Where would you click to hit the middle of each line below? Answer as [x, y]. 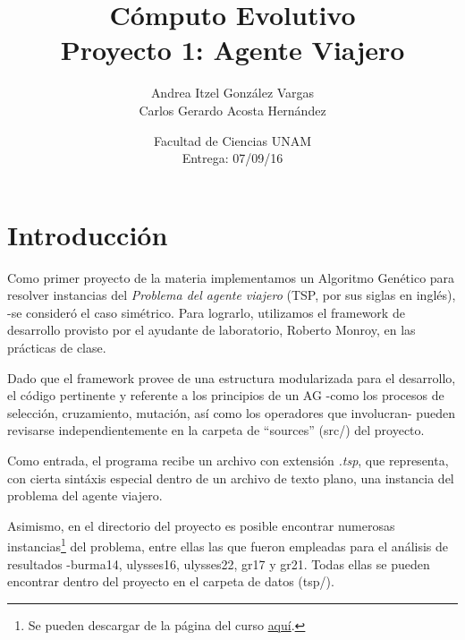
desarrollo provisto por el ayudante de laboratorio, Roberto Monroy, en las [211, 330]
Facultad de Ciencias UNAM [232, 140]
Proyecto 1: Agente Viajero [232, 50]
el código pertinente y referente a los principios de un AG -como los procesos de [226, 395]
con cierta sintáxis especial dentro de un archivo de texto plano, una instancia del [231, 478]
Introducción [88, 234]
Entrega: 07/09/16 [232, 158]
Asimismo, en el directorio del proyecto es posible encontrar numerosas [201, 525]
